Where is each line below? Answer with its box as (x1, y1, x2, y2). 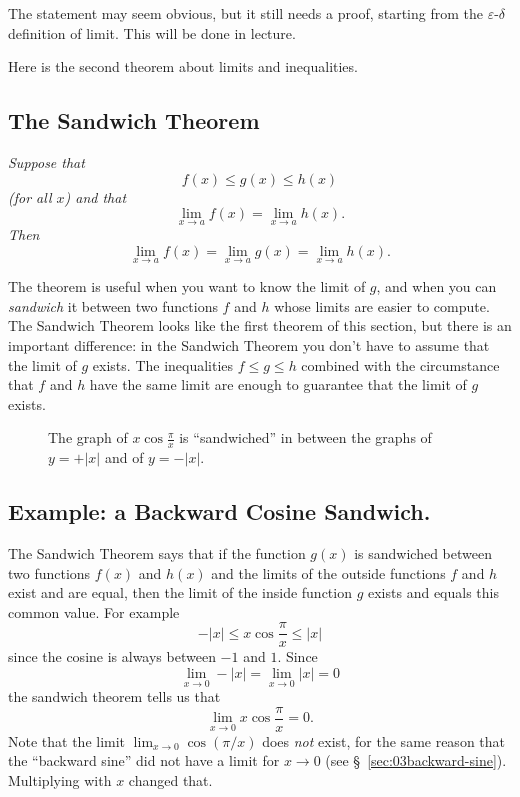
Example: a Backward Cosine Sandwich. (8, 496, 431, 527)
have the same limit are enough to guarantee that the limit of (89, 374, 467, 395)
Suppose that (8, 151, 85, 172)
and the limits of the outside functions (211, 562, 446, 583)
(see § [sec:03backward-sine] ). (325, 750, 507, 771)
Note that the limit (8, 730, 126, 751)
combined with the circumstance (301, 354, 500, 375)
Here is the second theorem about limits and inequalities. (8, 56, 358, 77)
